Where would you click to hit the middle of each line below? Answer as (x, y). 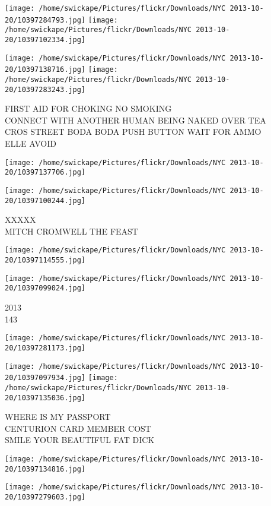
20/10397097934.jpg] (45, 378)
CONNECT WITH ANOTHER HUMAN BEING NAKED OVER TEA (135, 120)
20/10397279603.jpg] (45, 497)
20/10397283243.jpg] (45, 89)
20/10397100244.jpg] (45, 200)
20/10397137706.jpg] (45, 173)
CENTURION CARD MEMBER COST (78, 428)
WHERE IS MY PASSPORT (58, 417)
